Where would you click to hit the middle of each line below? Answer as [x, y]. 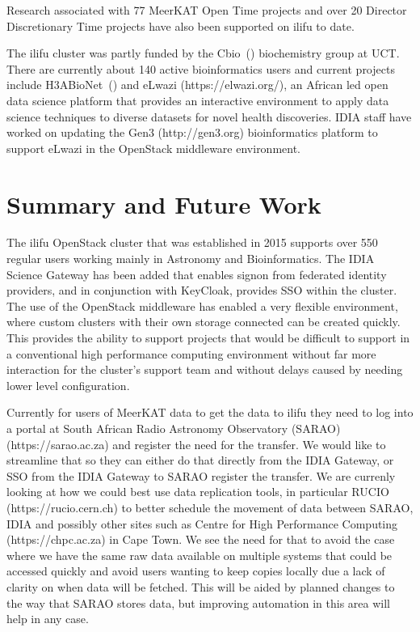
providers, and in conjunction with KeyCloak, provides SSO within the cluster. [202, 290]
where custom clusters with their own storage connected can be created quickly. [204, 322]
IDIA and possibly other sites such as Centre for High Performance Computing [202, 523]
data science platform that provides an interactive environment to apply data [198, 100]
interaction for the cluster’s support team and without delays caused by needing [205, 369]
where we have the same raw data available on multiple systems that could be [199, 555]
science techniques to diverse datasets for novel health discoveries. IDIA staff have [209, 116]
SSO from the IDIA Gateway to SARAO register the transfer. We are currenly [201, 475]
